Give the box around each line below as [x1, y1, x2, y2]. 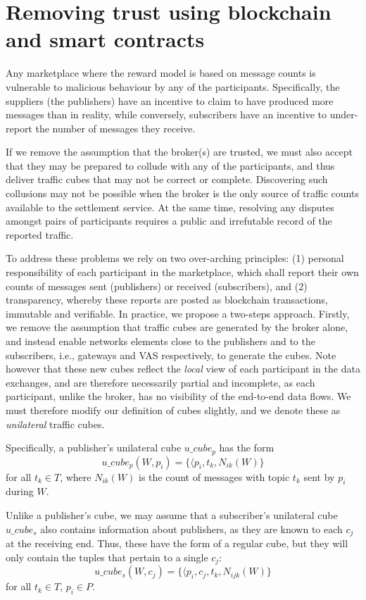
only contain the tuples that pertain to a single [6, 549, 208, 564]
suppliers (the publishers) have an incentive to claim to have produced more [6, 93, 334, 108]
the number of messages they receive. [35, 120, 196, 135]
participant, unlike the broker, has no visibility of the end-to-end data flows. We [6, 389, 351, 404]
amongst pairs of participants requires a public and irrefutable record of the [6, 213, 332, 228]
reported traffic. [6, 227, 74, 242]
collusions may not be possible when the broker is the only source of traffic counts [6, 186, 359, 201]
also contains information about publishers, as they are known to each [40, 521, 343, 536]
